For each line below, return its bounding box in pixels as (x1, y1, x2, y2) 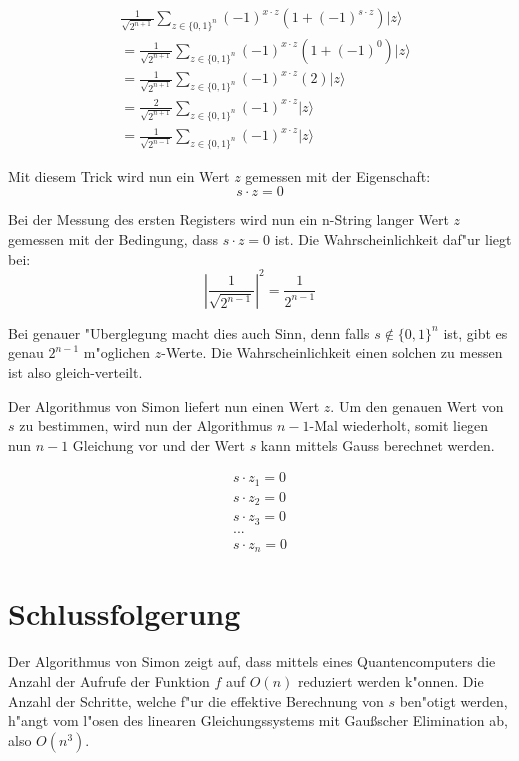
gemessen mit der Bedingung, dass (8, 229, 219, 250)
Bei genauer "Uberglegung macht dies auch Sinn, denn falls (8, 322, 370, 343)
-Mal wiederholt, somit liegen (309, 415, 489, 436)
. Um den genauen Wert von (330, 395, 504, 416)
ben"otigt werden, (399, 690, 508, 711)
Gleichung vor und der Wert (72, 434, 245, 455)
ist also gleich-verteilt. (8, 361, 143, 382)
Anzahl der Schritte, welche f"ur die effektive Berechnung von (8, 690, 384, 711)
